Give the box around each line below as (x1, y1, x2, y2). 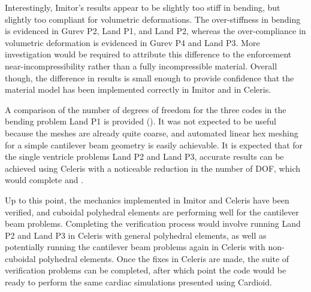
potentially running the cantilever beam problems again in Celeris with (5, 241, 265, 253)
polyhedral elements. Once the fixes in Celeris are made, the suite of (38, 252, 289, 264)
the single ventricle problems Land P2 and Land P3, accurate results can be (5, 150, 284, 163)
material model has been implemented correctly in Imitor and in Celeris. (5, 83, 271, 96)
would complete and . (5, 174, 84, 186)
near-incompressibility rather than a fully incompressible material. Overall (5, 59, 277, 72)
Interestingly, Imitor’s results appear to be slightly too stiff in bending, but (5, 1, 280, 13)
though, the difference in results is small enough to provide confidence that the (5, 71, 294, 84)
